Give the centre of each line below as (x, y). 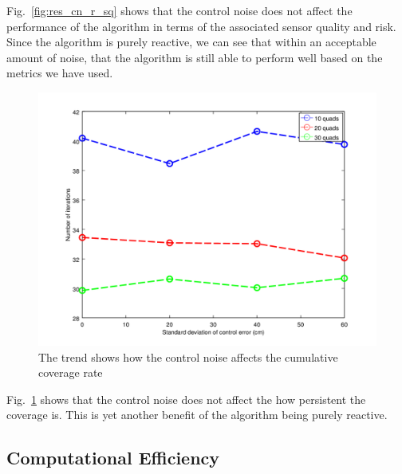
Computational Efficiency (113, 458)
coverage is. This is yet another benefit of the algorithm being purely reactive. (197, 415)
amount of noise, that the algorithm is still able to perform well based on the (195, 57)
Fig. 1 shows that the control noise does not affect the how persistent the (186, 399)
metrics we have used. (60, 73)
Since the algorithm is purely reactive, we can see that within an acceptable (191, 42)
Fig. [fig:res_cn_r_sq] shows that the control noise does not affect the (179, 10)
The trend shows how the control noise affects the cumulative (188, 356)
